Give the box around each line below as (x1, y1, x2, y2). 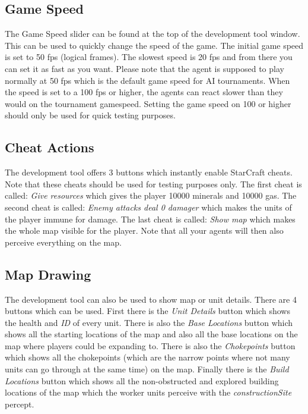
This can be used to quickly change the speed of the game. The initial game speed (5, 39, 304, 51)
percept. (5, 397, 34, 410)
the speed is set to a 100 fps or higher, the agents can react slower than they (5, 86, 283, 98)
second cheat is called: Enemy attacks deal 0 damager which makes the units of (5, 200, 292, 213)
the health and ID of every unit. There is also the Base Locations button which (5, 316, 293, 328)
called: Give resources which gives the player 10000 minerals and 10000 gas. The (5, 189, 297, 202)
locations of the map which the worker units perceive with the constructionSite (5, 386, 292, 399)
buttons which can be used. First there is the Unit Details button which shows (5, 305, 290, 317)
